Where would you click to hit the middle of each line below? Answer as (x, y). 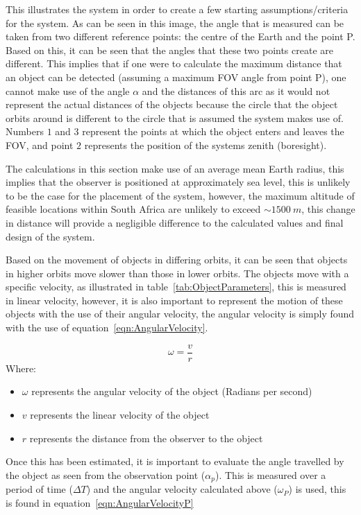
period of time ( (39, 489)
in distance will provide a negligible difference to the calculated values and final (175, 222)
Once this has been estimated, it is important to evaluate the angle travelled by (175, 461)
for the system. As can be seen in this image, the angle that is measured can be (175, 23)
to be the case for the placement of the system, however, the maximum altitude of (180, 195)
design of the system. (50, 236)
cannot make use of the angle (68, 90)
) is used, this (317, 489)
